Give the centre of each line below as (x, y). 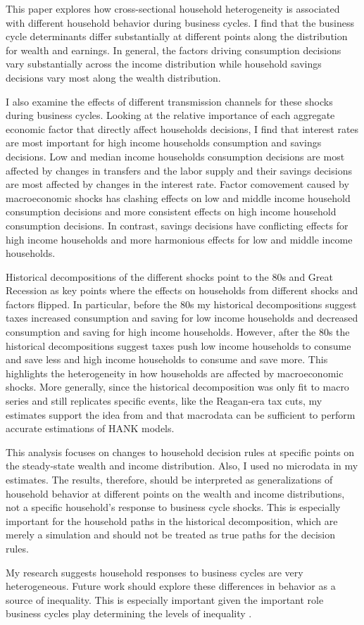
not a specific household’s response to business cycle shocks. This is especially (173, 507)
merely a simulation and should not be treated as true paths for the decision (170, 535)
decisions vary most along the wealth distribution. (113, 77)
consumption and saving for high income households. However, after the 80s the (178, 332)
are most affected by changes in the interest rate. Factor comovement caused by (177, 184)
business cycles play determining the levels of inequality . (129, 613)
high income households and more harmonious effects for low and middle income (179, 239)
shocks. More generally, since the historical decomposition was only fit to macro (177, 387)
